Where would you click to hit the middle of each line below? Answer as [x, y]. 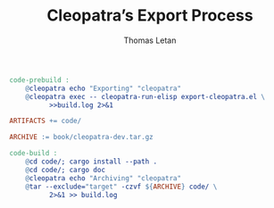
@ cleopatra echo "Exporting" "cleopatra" [103, 88]
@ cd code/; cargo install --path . [91, 162]
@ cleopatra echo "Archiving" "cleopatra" [103, 178]
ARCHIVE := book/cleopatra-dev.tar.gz [81, 137]
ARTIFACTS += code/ [46, 121]
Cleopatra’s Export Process [150, 16]
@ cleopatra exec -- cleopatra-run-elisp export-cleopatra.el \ [145, 96]
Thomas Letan [150, 40]
